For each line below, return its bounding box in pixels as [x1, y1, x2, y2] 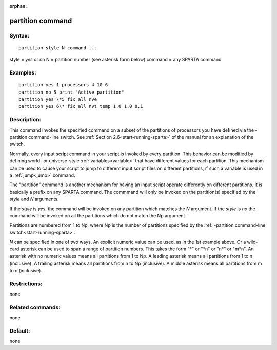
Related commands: [9, 304, 61, 311]
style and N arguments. [9, 196, 59, 202]
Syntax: [9, 32, 30, 39]
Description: [9, 116, 41, 123]
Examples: [9, 69, 36, 77]
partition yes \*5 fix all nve [18, 97, 97, 102]
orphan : [9, 3, 27, 9]
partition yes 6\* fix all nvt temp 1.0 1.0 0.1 [18, 103, 143, 109]
